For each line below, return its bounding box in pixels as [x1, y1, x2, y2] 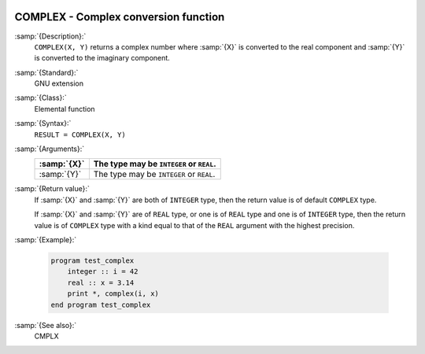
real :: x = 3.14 [67, 278, 135, 287]
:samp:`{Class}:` [14, 93, 67, 102]
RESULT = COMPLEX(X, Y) [34, 130, 126, 139]
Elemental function [34, 104, 95, 113]
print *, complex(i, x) [67, 289, 159, 298]
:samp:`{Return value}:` [14, 184, 91, 194]
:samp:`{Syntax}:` [14, 119, 72, 128]
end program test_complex [50, 300, 151, 309]
